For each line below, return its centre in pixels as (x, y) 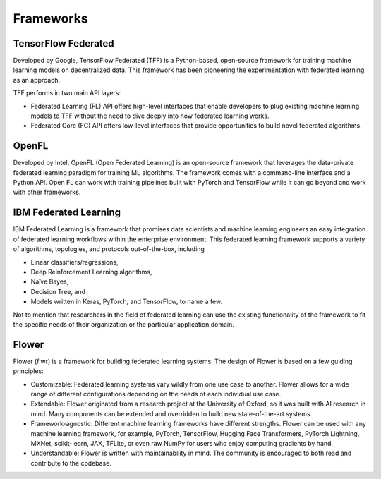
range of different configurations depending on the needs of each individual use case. (156, 394)
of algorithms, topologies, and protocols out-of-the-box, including (109, 249)
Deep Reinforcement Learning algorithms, (91, 272)
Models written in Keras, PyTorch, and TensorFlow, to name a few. (126, 302)
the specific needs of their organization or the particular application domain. (123, 324)
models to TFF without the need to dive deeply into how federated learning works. (150, 116)
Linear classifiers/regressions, (75, 262)
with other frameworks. (47, 192)
